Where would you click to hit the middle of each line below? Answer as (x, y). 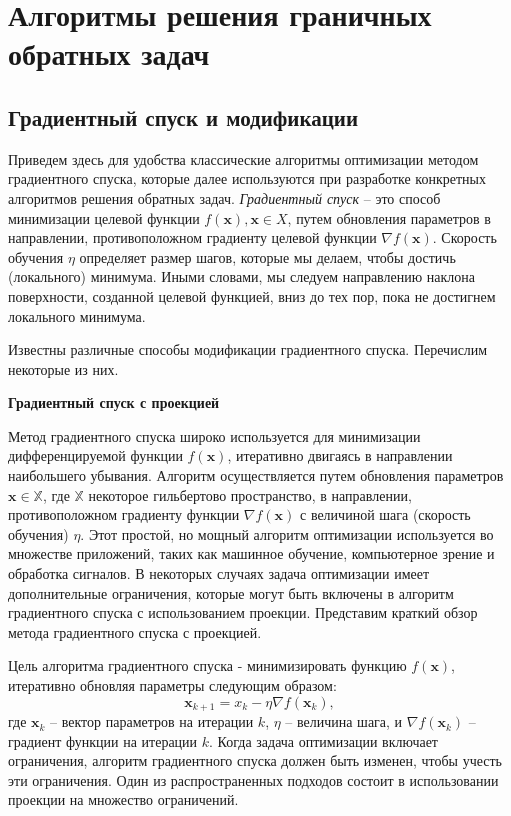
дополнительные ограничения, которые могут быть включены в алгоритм (231, 592)
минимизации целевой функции (104, 217)
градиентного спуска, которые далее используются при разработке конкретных (247, 178)
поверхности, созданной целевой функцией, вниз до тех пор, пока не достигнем (252, 295)
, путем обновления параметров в (389, 217)
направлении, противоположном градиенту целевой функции (192, 237)
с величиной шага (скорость (385, 514)
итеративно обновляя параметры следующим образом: (172, 685)
